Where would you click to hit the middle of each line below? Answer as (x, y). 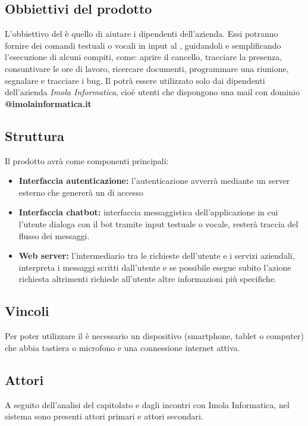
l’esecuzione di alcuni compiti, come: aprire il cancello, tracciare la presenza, (144, 57)
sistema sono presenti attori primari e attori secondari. (104, 416)
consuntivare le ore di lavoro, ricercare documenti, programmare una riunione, (147, 68)
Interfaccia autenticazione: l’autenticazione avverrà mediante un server (154, 181)
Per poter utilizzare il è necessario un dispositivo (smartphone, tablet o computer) (154, 336)
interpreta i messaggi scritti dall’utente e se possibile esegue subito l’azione (155, 267)
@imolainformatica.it (48, 103)
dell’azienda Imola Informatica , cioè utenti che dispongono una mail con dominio (152, 92)
